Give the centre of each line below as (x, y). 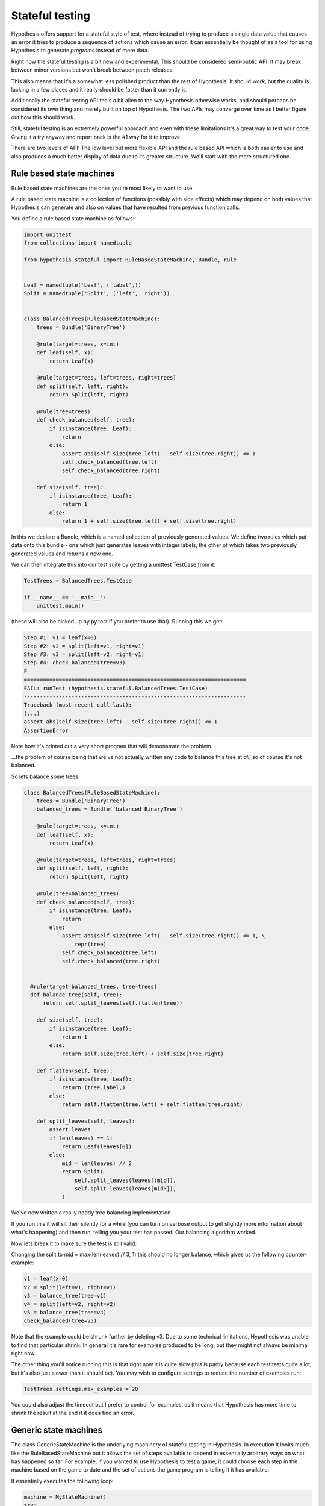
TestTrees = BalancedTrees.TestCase (78, 581)
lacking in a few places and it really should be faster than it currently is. (99, 89)
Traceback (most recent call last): (78, 705)
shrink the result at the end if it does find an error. (73, 1413)
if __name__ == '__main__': (65, 597)
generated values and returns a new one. (62, 554)
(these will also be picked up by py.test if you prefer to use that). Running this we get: (117, 622)
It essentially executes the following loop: (62, 1481)
